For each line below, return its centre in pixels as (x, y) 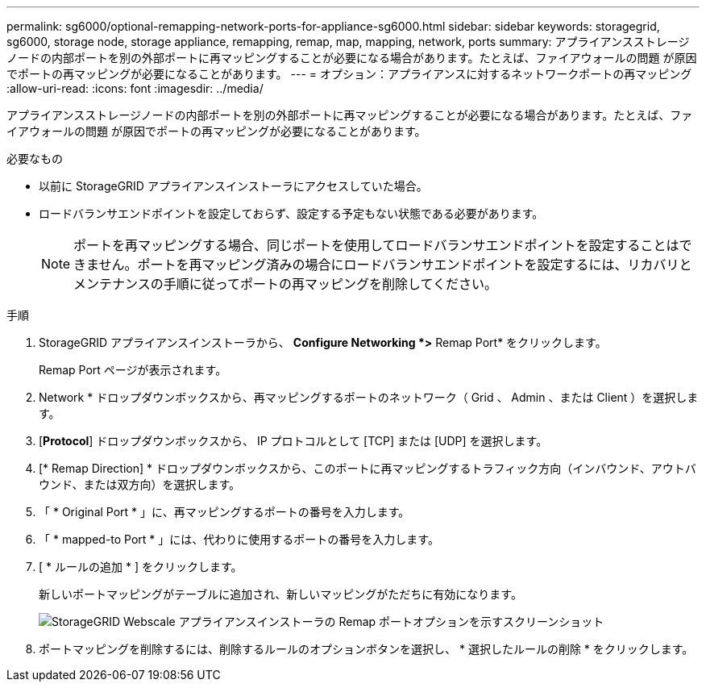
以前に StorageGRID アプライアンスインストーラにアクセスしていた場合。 (233, 186)
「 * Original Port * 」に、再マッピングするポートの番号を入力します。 (224, 512)
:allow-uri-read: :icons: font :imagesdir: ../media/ (135, 88)
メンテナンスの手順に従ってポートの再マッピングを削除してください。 (285, 284)
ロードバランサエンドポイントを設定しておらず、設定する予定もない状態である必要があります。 (291, 213)
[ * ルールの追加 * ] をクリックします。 (141, 567)
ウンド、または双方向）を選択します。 (140, 484)
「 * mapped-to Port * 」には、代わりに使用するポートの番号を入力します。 (239, 539)
